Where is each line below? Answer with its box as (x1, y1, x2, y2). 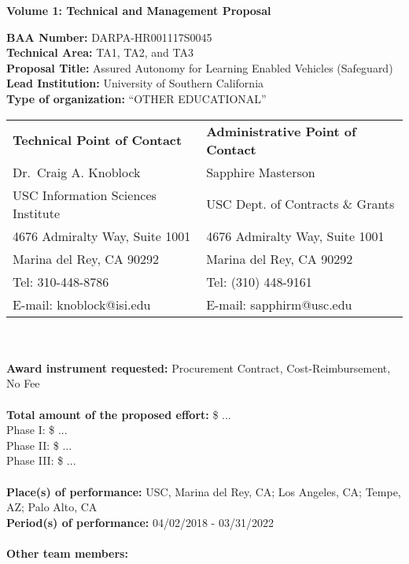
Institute (13, 203, 61, 222)
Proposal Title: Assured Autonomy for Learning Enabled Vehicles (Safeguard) (6, 59, 393, 76)
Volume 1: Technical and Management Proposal (6, 2, 271, 18)
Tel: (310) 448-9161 (206, 272, 312, 291)
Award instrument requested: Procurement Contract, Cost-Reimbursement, (6, 359, 391, 376)
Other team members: (6, 544, 128, 561)
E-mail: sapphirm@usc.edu (206, 295, 352, 314)
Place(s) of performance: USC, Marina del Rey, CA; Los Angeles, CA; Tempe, (6, 483, 401, 499)
